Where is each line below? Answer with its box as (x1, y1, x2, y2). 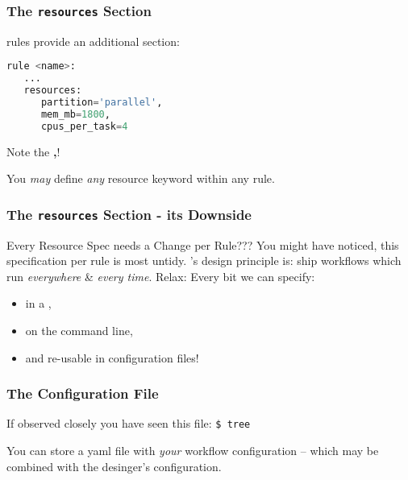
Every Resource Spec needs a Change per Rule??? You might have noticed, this (6, 236, 399, 253)
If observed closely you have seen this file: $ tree (6, 415, 251, 432)
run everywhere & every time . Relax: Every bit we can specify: (6, 267, 315, 284)
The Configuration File (6, 383, 159, 403)
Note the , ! (6, 143, 60, 159)
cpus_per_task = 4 (40, 120, 128, 132)
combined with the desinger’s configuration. (6, 457, 222, 474)
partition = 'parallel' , (40, 97, 163, 108)
